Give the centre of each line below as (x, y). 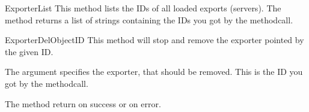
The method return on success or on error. (83, 103)
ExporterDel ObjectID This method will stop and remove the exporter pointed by (154, 40)
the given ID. (29, 51)
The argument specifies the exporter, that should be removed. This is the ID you (154, 72)
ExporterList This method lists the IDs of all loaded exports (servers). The (143, 8)
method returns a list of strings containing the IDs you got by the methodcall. (149, 19)
